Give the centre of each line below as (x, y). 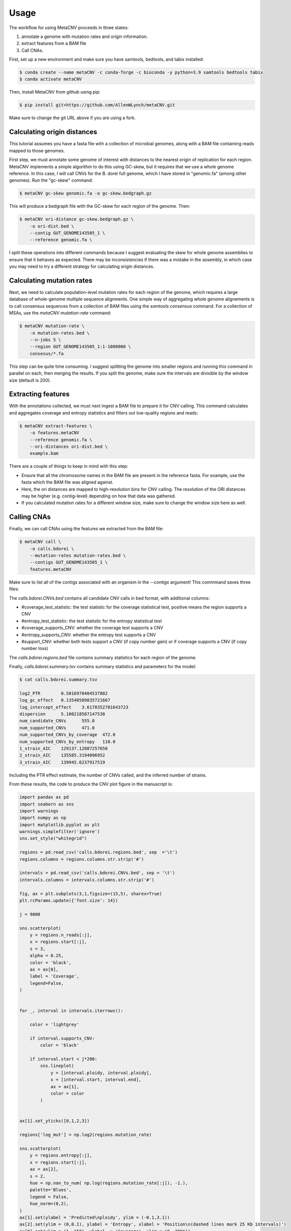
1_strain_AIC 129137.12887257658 (64, 748)
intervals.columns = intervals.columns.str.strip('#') (87, 880)
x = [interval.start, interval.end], (96, 1080)
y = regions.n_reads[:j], (61, 935)
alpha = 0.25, (47, 956)
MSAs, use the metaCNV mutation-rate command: (60, 313)
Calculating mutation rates (51, 280)
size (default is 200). (30, 380)
